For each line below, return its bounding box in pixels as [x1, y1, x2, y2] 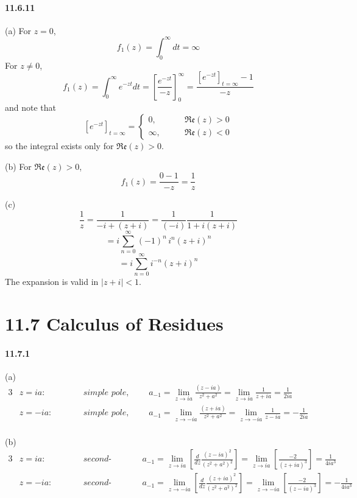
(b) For [5, 160, 32, 172]
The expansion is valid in [5, 275, 99, 288]
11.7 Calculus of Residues [5, 310, 224, 335]
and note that [5, 101, 57, 114]
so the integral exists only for [5, 139, 114, 152]
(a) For [5, 24, 32, 37]
